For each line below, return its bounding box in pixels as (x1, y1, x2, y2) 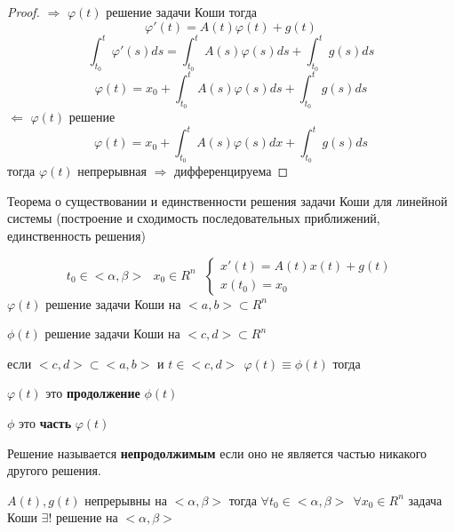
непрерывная (77, 162, 147, 180)
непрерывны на (84, 490, 167, 509)
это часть (19, 414, 72, 433)
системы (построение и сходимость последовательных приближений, (7, 209, 380, 227)
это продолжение (45, 384, 140, 402)
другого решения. (7, 461, 101, 480)
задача (408, 490, 443, 509)
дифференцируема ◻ (173, 162, 288, 180)
